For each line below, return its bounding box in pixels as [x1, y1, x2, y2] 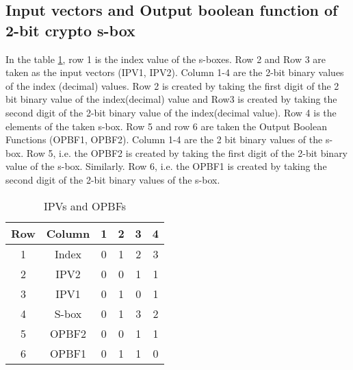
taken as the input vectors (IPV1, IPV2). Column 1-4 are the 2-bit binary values [5, 65, 344, 79]
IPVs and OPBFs [43, 197, 127, 214]
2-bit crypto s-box [5, 19, 135, 40]
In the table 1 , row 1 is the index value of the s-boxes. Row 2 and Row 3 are [5, 51, 326, 66]
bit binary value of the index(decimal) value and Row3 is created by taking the [5, 92, 337, 106]
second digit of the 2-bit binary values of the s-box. [5, 172, 220, 186]
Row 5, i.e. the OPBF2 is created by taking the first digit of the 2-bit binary [26, 145, 348, 160]
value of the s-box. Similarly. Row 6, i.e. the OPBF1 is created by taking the [5, 159, 327, 173]
